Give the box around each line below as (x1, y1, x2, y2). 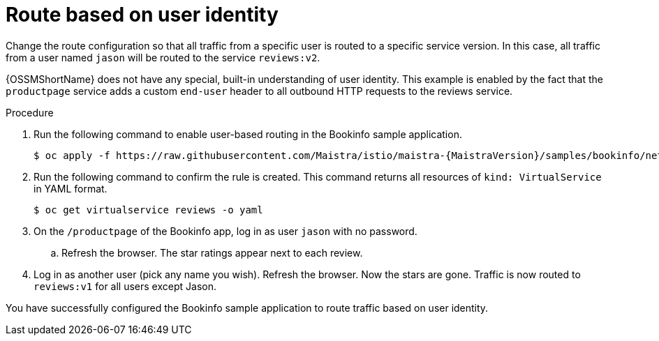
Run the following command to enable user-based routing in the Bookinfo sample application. (34, 128, 462, 140)
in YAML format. (34, 182, 108, 195)
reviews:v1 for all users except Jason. (34, 280, 216, 292)
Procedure (6, 106, 54, 119)
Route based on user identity (6, 3, 279, 26)
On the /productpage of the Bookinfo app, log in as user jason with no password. (34, 225, 417, 237)
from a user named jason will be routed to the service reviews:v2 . (6, 51, 320, 63)
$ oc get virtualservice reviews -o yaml (34, 204, 263, 215)
